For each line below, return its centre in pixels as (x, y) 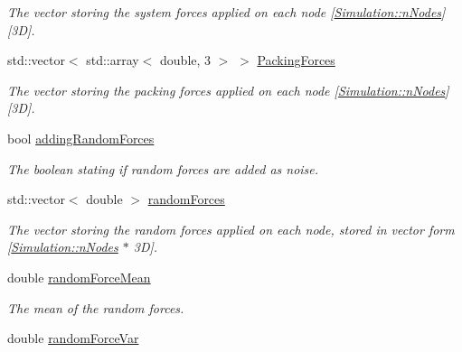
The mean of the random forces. (96, 307)
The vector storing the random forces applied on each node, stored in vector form (231, 229)
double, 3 (186, 60)
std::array (113, 60)
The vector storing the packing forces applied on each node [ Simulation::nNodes (226, 90)
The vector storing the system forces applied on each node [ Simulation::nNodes (225, 12)
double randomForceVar (73, 338)
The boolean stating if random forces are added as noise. (163, 168)
